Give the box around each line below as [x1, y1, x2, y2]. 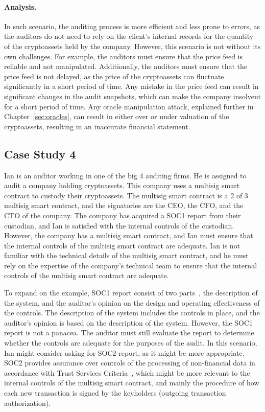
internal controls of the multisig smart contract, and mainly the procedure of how [4, 377, 259, 388]
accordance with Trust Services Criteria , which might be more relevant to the [4, 367, 250, 378]
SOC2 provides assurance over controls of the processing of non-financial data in [4, 357, 255, 368]
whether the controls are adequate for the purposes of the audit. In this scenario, [4, 337, 257, 348]
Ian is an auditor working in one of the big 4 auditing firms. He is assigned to [4, 170, 247, 180]
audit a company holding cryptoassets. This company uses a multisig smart [4, 180, 240, 191]
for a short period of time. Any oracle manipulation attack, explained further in [4, 101, 254, 111]
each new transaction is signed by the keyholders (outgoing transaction [4, 387, 226, 398]
